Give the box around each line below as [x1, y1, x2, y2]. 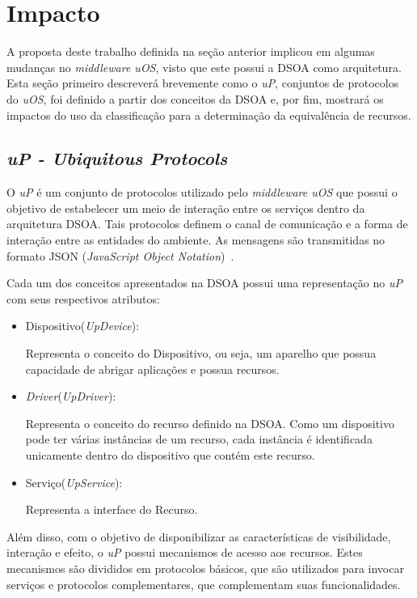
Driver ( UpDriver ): [25, 388, 116, 405]
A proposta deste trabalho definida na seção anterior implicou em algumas [6, 43, 375, 60]
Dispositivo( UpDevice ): [25, 317, 140, 334]
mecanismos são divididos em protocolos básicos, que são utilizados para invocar [6, 559, 404, 576]
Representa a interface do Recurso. [25, 501, 198, 518]
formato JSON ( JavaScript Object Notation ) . [6, 247, 234, 264]
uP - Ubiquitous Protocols [6, 146, 228, 171]
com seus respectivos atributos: [6, 290, 160, 307]
